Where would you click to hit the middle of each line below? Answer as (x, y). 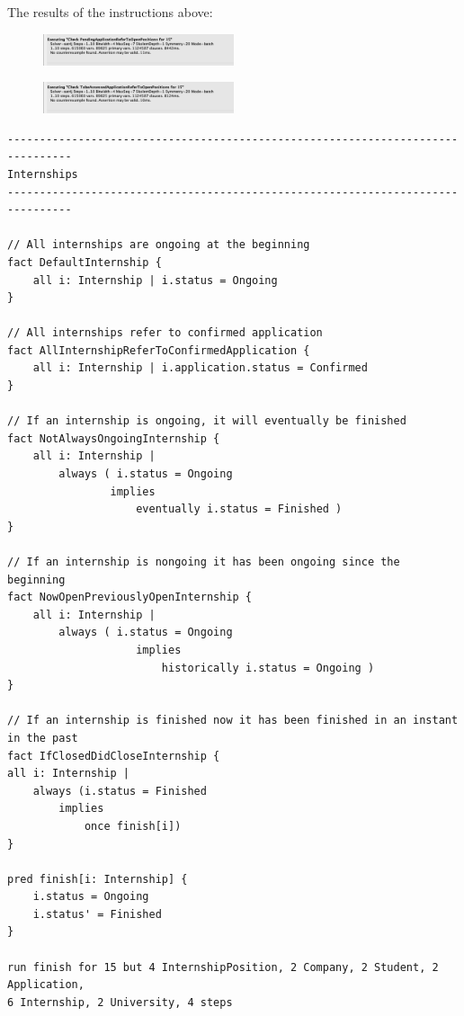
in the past (43, 738)
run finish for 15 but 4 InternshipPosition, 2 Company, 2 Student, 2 (223, 967)
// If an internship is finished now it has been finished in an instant (233, 721)
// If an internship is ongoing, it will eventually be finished (207, 421)
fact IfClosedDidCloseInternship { (114, 756)
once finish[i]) (133, 826)
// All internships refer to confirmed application (165, 333)
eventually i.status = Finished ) (239, 509)
